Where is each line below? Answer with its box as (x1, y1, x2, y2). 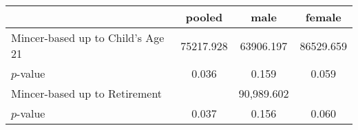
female (305, 9, 341, 25)
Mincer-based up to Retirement (11, 85, 162, 101)
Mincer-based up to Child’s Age (11, 30, 165, 45)
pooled (185, 9, 223, 25)
